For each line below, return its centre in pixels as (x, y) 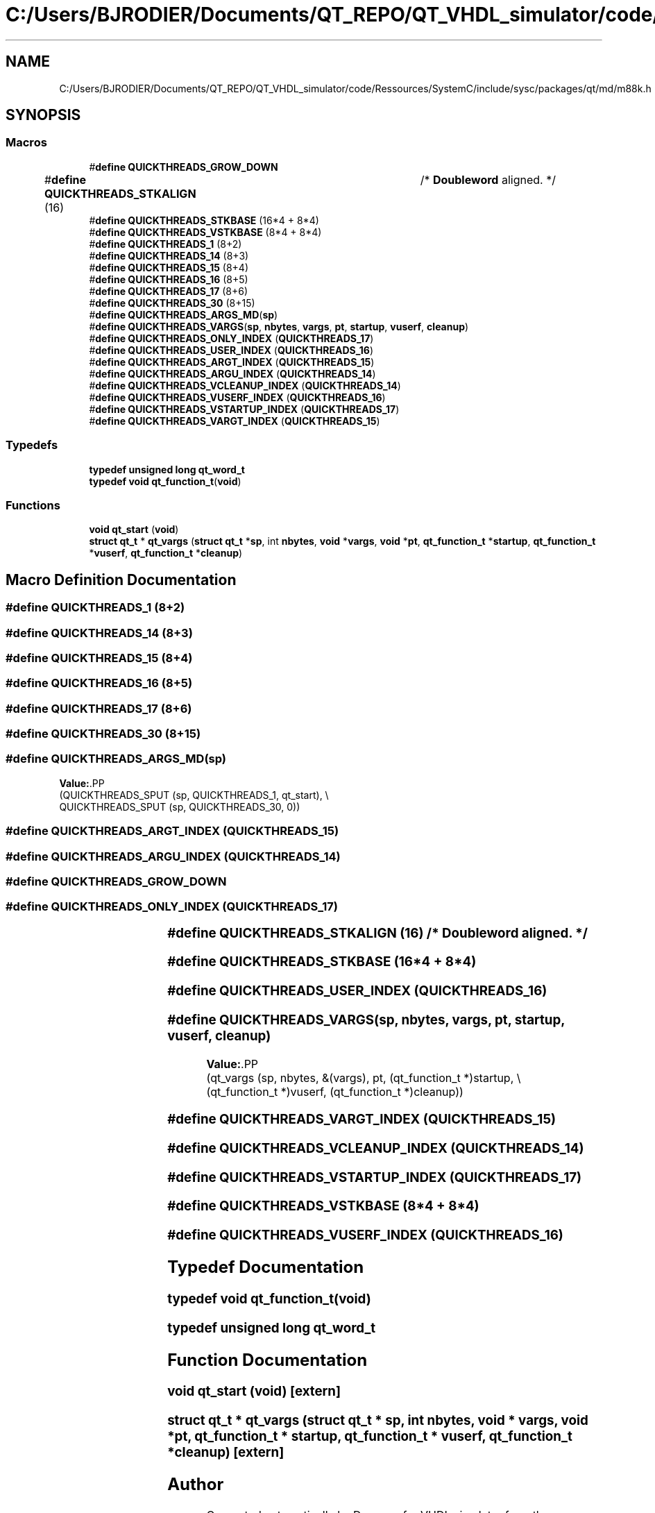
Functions (33, 505)
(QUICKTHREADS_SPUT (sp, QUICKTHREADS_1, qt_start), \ (194, 795)
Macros (26, 143)
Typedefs (32, 445)
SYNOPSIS (43, 115)
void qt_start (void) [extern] (254, 1392)
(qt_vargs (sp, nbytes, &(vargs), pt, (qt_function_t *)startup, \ (364, 1077)
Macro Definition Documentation (121, 580)
